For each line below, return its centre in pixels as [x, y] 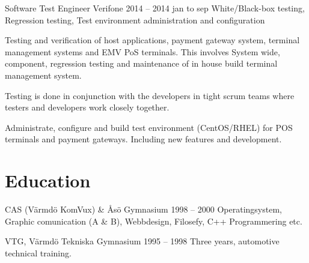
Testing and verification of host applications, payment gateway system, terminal [152, 40]
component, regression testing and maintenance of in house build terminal [141, 63]
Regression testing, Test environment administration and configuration [135, 20]
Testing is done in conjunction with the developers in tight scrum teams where [150, 95]
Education [48, 180]
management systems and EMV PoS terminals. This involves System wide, [142, 51]
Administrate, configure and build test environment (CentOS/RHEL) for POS [149, 127]
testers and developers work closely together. [87, 107]
